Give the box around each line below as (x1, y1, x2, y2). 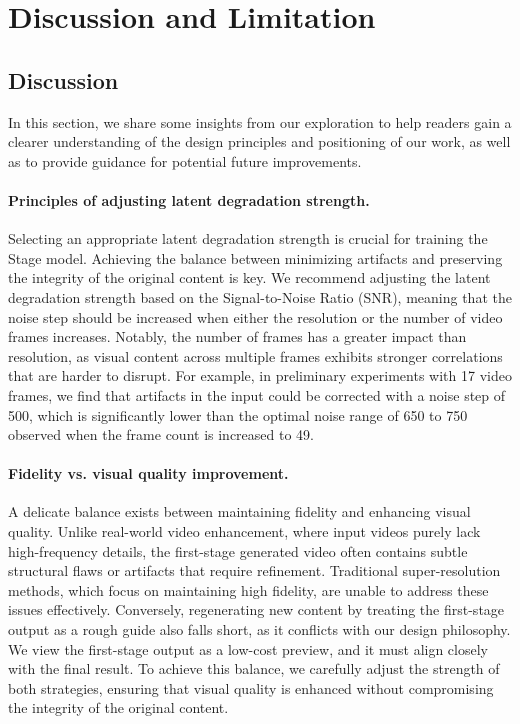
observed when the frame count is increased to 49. (8, 424, 314, 445)
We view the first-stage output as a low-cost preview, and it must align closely (8, 638, 488, 659)
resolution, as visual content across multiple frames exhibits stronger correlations (8, 345, 503, 366)
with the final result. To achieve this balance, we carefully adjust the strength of (8, 658, 500, 679)
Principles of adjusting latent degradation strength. (8, 189, 370, 210)
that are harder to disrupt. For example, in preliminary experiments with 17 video (8, 365, 512, 386)
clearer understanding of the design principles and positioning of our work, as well (8, 131, 511, 152)
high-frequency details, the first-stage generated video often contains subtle (8, 540, 468, 561)
